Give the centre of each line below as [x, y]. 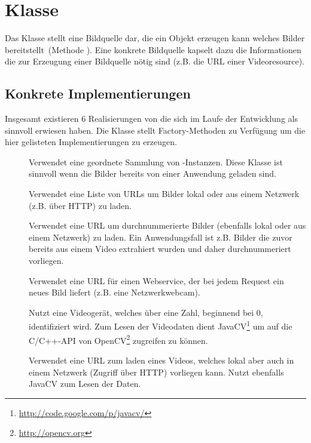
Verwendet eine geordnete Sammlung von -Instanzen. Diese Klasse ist [156, 161]
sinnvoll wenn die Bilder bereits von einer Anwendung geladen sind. [153, 173]
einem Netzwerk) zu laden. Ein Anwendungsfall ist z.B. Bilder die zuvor [161, 237]
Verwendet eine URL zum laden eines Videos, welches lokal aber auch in [161, 360]
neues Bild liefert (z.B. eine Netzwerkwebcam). [115, 292]
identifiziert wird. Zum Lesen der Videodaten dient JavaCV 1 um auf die [161, 325]
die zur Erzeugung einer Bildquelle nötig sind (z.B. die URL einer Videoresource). [155, 61]
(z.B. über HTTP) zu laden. [80, 205]
